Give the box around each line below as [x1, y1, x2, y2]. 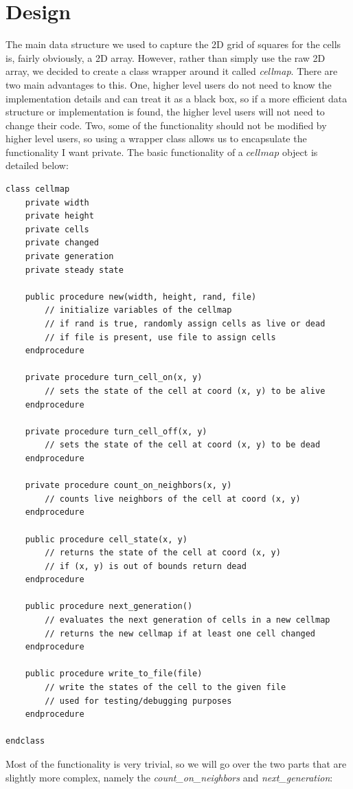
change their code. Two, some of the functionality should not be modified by [5, 118, 327, 132]
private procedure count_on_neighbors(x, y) [25, 480, 232, 491]
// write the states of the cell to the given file [45, 682, 286, 693]
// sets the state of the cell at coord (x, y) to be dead [45, 440, 321, 450]
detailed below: [5, 158, 69, 173]
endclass [5, 736, 45, 746]
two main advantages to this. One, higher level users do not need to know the [5, 77, 332, 91]
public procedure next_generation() [25, 601, 193, 612]
